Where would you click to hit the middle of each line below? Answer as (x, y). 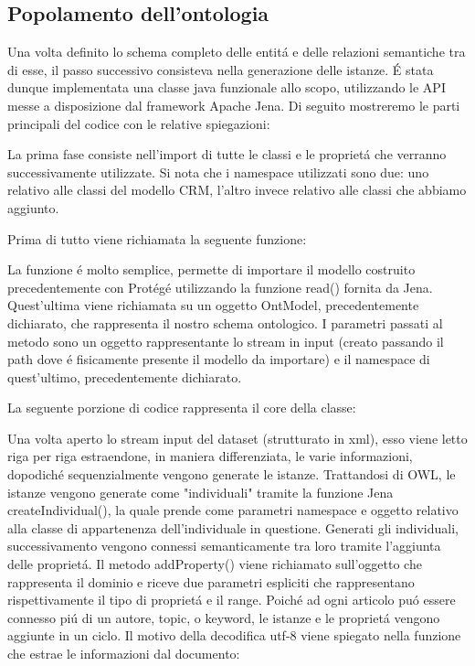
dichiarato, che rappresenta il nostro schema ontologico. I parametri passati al (225, 322)
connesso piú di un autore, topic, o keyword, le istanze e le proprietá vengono (224, 617)
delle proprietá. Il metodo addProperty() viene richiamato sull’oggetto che (215, 564)
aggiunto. (33, 207)
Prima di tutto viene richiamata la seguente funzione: (157, 238)
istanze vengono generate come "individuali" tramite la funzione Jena (201, 492)
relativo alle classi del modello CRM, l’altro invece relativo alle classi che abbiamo (237, 190)
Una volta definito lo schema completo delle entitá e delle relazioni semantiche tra (237, 52)
